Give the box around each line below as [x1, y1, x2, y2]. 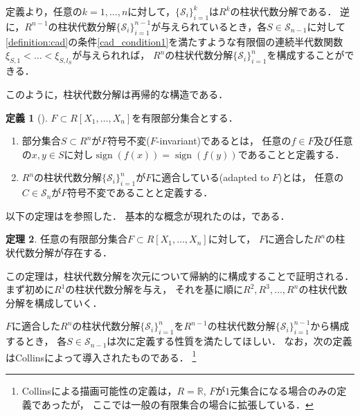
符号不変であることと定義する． [67, 185, 213, 200]
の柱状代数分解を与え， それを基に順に [65, 282, 243, 296]
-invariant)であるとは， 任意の [156, 133, 291, 148]
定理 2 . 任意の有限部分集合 [6, 231, 127, 246]
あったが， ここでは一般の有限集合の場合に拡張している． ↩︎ [41, 397, 314, 411]
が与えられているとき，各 [151, 19, 267, 33]
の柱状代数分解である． [230, 4, 337, 18]
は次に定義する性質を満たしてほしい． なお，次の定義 [107, 334, 352, 348]
